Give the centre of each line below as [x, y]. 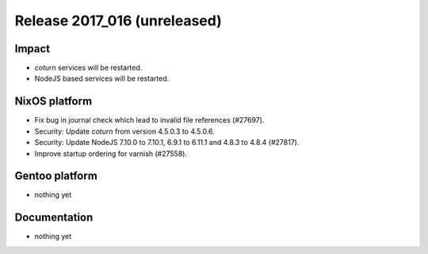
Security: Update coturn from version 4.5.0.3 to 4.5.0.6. [125, 131]
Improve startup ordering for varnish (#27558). [111, 154]
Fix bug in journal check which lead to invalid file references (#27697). [149, 120]
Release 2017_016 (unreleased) [118, 21]
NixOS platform [53, 102]
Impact [32, 49]
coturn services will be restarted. [88, 68]
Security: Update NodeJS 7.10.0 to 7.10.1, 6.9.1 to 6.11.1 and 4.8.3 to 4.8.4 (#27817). [167, 142]
